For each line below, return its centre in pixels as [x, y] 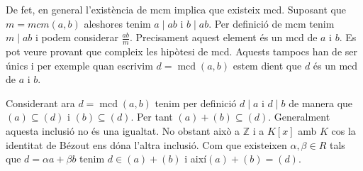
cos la [344, 130]
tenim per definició [196, 103]
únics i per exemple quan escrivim [79, 65]
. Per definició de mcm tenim [272, 23]
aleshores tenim [117, 23]
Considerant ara [40, 103]
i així [196, 159]
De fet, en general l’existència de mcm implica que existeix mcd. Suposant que [176, 9]
